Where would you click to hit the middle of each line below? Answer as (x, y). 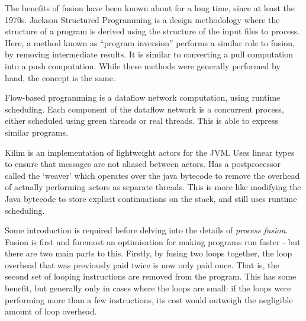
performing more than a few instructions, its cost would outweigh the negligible (149, 299)
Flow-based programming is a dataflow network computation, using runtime (143, 97)
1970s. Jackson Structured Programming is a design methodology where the (142, 19)
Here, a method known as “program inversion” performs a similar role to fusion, (150, 42)
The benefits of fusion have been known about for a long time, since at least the (150, 8)
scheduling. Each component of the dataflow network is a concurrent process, (144, 109)
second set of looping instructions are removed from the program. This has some (151, 276)
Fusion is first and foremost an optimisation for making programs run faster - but (153, 241)
